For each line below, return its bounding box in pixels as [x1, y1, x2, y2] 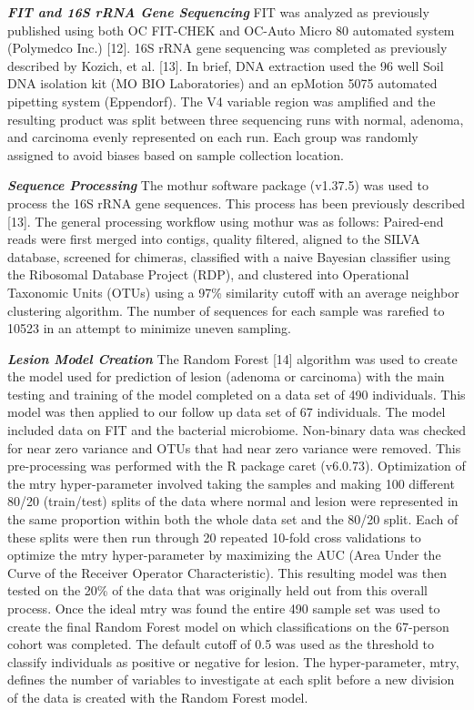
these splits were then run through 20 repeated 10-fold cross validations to [7, 527, 421, 546]
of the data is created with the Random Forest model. [7, 687, 308, 706]
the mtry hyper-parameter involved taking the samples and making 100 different [7, 473, 455, 492]
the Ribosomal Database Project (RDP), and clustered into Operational [7, 265, 409, 284]
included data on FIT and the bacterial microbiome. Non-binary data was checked [7, 421, 466, 440]
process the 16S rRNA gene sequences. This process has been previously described [7, 193, 466, 212]
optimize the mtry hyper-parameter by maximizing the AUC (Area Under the [7, 545, 441, 564]
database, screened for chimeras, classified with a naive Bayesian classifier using [7, 247, 451, 266]
